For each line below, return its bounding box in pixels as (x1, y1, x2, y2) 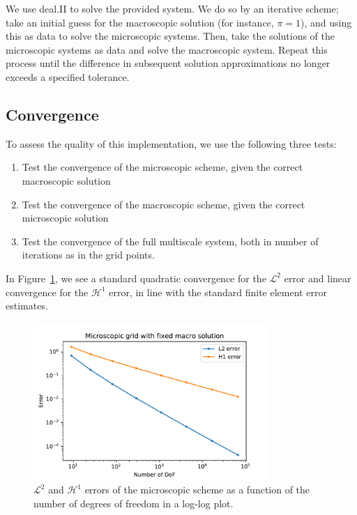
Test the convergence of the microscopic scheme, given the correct (22, 160, 303, 174)
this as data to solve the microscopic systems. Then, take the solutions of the (6, 29, 335, 43)
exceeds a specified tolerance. (6, 69, 130, 84)
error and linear (284, 270, 351, 285)
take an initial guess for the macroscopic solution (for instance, (6, 15, 274, 29)
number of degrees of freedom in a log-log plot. (33, 496, 234, 511)
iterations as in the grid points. (22, 247, 155, 262)
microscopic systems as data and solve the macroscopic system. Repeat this (6, 42, 328, 56)
